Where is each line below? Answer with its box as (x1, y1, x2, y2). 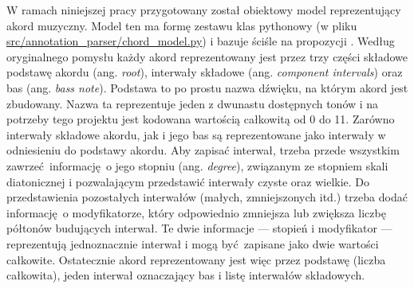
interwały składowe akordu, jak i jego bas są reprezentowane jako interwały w (6, 126, 386, 143)
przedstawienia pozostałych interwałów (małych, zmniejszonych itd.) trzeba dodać (6, 189, 408, 205)
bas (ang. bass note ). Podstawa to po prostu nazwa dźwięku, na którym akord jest (6, 79, 408, 96)
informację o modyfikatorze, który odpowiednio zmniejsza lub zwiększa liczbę (6, 204, 386, 221)
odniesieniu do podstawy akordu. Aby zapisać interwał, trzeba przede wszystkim (6, 142, 400, 158)
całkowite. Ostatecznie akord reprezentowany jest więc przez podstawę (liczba (6, 251, 386, 268)
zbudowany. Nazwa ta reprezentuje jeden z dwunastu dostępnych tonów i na (6, 95, 379, 111)
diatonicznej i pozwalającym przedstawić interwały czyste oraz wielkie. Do (6, 173, 370, 189)
